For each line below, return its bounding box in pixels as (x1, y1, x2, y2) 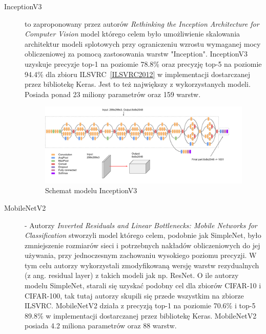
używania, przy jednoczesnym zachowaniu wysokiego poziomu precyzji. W (25, 250, 257, 261)
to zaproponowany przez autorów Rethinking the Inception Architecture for (25, 18, 259, 29)
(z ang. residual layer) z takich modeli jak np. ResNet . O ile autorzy (25, 270, 239, 281)
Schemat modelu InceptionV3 (45, 185, 137, 196)
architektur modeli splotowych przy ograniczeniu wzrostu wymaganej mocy (25, 38, 261, 49)
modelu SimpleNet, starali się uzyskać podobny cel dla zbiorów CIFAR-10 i (25, 280, 261, 291)
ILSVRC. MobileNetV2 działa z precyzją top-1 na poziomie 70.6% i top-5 (25, 300, 256, 311)
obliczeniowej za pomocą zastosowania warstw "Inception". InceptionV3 (25, 48, 248, 59)
